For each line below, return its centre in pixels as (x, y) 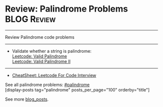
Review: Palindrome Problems (66, 9)
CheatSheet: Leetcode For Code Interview (54, 75)
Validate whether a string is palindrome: (52, 51)
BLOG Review (30, 19)
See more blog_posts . (27, 99)
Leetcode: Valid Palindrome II (41, 61)
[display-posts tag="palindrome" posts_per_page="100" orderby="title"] (77, 90)
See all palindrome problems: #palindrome (47, 84)
